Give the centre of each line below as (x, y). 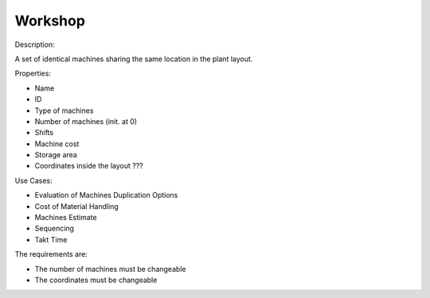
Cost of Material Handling (76, 206)
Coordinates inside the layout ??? (89, 166)
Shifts (44, 133)
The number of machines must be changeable (110, 269)
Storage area (56, 155)
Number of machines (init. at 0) (86, 121)
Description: (35, 45)
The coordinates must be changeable (96, 280)
